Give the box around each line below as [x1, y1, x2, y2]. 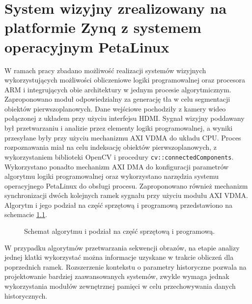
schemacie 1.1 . [4, 209, 47, 220]
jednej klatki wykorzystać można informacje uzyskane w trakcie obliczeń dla [4, 252, 234, 262]
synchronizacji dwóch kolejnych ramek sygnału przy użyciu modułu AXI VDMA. [4, 190, 249, 200]
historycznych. [4, 290, 48, 301]
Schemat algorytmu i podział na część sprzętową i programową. [24, 226, 215, 236]
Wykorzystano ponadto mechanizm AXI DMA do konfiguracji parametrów [4, 161, 229, 171]
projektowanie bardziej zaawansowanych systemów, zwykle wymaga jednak [4, 271, 229, 281]
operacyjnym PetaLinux [4, 36, 169, 56]
